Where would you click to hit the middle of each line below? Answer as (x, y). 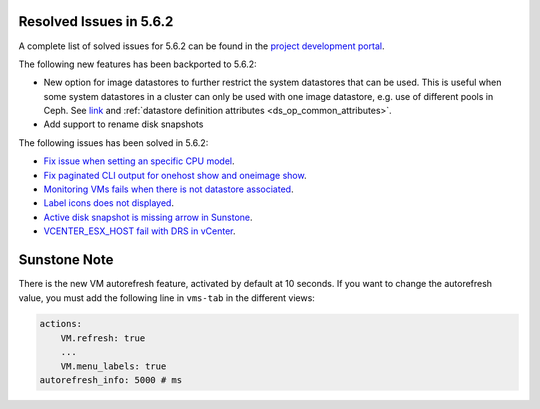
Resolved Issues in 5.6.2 (96, 21)
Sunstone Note (66, 260)
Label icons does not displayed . (109, 203)
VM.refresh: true (103, 338)
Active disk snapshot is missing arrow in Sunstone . (148, 217)
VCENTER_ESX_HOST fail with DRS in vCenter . (139, 231)
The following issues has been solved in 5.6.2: (113, 142)
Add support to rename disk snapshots (123, 124)
